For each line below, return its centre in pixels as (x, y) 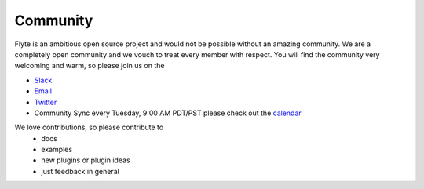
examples (57, 150)
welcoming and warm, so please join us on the (90, 66)
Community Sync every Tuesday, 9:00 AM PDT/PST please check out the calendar (168, 113)
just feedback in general (80, 171)
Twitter (46, 102)
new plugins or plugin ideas (86, 160)
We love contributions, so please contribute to (89, 127)
